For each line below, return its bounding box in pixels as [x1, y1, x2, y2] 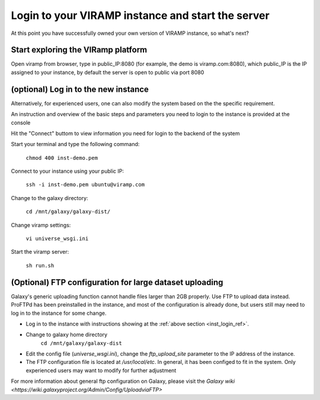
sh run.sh [25, 262, 55, 269]
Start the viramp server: [11, 249, 69, 256]
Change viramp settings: [11, 221, 71, 228]
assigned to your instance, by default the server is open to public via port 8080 [11, 69, 204, 76]
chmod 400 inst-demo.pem [25, 154, 98, 161]
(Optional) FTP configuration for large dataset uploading [11, 277, 223, 287]
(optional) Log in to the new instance [11, 84, 149, 94]
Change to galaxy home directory [25, 331, 108, 338]
